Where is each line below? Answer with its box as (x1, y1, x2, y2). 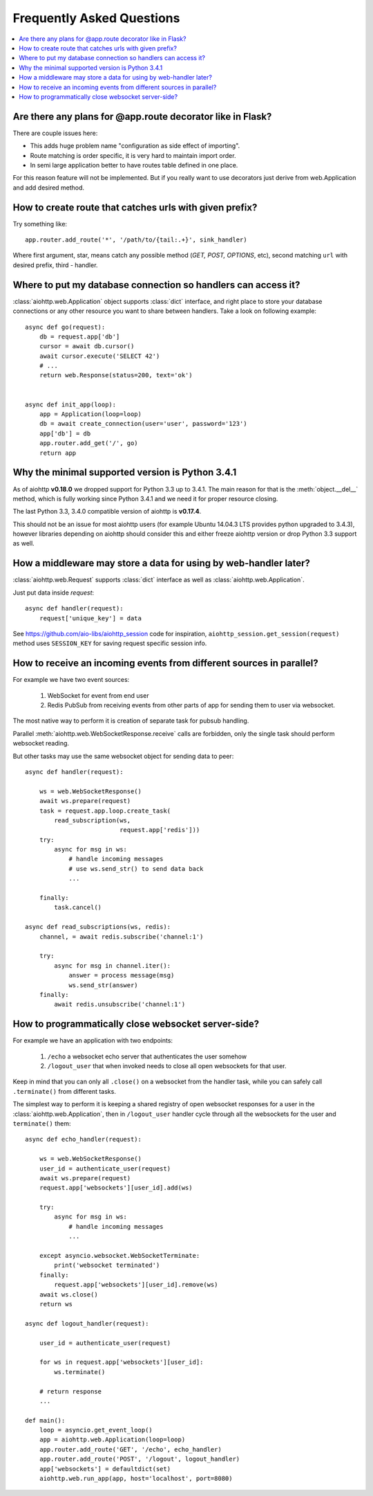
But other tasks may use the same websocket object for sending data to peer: (12, 752, 234, 760)
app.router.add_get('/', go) (39, 440, 138, 447)
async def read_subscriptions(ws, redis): (25, 923, 171, 931)
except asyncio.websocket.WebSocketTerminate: (39, 1252, 200, 1260)
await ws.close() (39, 1290, 98, 1298)
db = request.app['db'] (39, 332, 120, 341)
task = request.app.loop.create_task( (39, 806, 171, 815)
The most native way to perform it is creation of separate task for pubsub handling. (12, 717, 249, 725)
